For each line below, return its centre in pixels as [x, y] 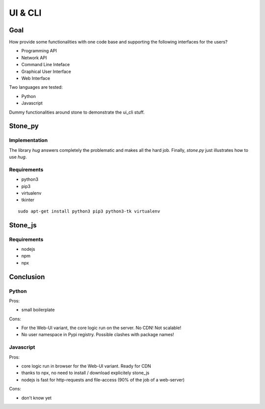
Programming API [39, 51]
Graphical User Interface [46, 72]
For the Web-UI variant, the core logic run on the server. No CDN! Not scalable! [101, 328]
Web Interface [36, 78]
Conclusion [27, 277]
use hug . [18, 157]
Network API [34, 58]
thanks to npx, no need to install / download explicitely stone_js [85, 373]
